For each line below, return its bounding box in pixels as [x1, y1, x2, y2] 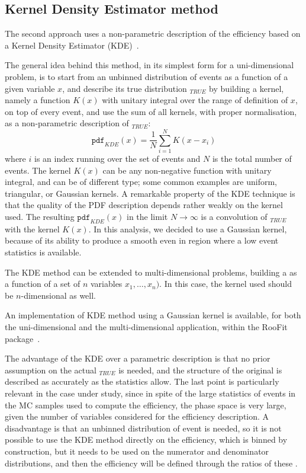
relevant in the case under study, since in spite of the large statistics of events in [5, 386, 296, 399]
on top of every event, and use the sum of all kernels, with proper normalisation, [5, 105, 297, 117]
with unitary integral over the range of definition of [102, 94, 288, 106]
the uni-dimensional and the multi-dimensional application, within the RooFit [5, 321, 288, 333]
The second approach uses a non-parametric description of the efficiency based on [5, 27, 301, 40]
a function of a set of [5, 277, 80, 290]
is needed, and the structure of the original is [118, 363, 282, 376]
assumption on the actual [5, 363, 96, 376]
